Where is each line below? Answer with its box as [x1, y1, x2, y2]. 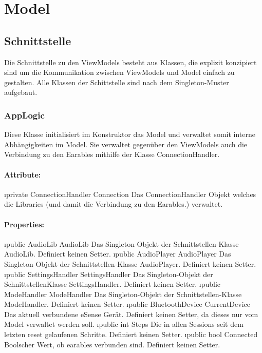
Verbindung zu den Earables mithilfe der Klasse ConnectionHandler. [4, 149, 220, 160]
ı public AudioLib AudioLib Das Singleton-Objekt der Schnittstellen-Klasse [4, 238, 239, 249]
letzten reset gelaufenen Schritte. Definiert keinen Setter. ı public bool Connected [4, 329, 258, 340]
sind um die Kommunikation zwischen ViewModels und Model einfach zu [4, 67, 235, 77]
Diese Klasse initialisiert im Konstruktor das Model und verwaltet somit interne [4, 129, 255, 140]
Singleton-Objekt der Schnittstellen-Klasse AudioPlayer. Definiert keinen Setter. [4, 258, 256, 269]
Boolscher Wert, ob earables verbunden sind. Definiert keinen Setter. [4, 339, 220, 349]
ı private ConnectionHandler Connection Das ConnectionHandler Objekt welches [4, 188, 256, 199]
